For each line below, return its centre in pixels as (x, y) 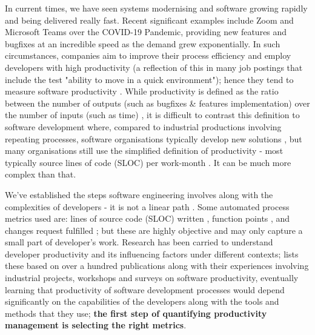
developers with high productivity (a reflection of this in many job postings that (154, 67)
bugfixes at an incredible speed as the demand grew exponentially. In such (143, 43)
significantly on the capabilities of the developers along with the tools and (142, 301)
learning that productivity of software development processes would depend (145, 289)
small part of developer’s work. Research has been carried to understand (139, 242)
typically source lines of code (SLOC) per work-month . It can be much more (148, 162)
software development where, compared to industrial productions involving (143, 126)
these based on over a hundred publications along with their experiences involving (157, 266)
